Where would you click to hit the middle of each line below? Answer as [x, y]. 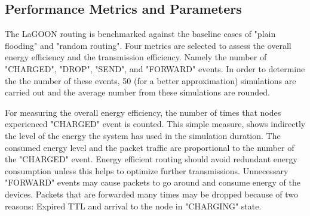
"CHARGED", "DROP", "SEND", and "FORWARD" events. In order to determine [155, 68]
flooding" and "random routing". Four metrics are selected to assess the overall [148, 45]
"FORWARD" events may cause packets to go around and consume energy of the [153, 182]
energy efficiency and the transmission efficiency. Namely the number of [136, 57]
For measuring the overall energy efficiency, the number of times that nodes [143, 112]
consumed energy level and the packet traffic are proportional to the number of [150, 147]
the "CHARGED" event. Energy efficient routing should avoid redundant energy [151, 159]
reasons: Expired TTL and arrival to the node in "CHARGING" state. [133, 206]
